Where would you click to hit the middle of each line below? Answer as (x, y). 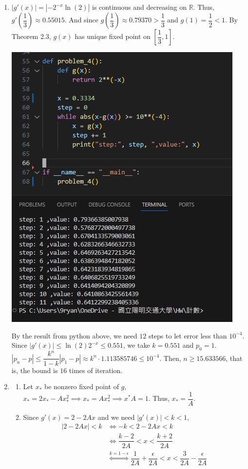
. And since (81, 19)
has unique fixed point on (113, 36)
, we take (136, 345)
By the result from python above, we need (74, 335)
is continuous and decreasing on (139, 7)
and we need (116, 417)
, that (234, 358)
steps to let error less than (188, 335)
